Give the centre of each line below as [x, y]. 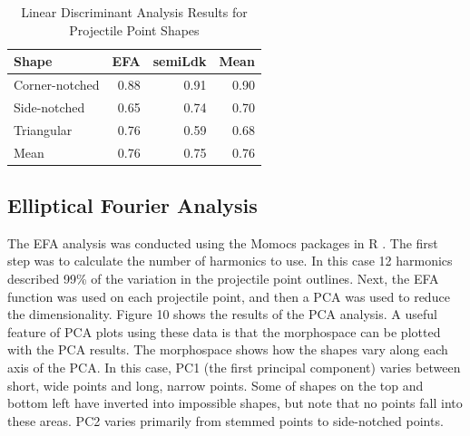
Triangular [43, 129]
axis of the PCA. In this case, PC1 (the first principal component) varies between [234, 368]
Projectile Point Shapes [134, 29]
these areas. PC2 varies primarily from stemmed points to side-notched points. [225, 420]
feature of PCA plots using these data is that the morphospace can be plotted [224, 331]
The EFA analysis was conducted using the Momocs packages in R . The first [223, 242]
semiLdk [180, 61]
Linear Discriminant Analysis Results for [134, 12]
